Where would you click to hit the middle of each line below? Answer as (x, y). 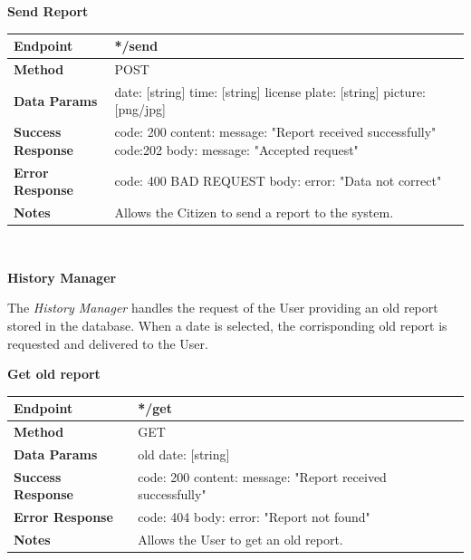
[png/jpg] (140, 109)
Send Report (48, 11)
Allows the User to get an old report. (240, 540)
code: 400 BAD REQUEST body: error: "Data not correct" (278, 181)
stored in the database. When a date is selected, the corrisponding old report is (227, 325)
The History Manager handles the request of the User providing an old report (223, 308)
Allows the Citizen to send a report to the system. (254, 212)
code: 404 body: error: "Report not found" (254, 517)
